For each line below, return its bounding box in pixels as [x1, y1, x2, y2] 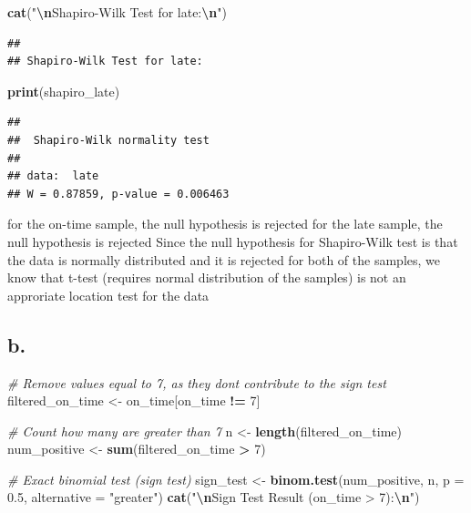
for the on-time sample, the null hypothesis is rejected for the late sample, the [7, 214, 443, 233]
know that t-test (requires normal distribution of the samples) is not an [7, 268, 406, 287]
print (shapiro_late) [7, 81, 120, 100]
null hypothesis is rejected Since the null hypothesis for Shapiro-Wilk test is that [7, 231, 458, 251]
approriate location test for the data [7, 285, 210, 304]
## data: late [7, 169, 99, 183]
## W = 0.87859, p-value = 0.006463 [7, 187, 230, 200]
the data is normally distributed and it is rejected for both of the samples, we [7, 250, 440, 269]
